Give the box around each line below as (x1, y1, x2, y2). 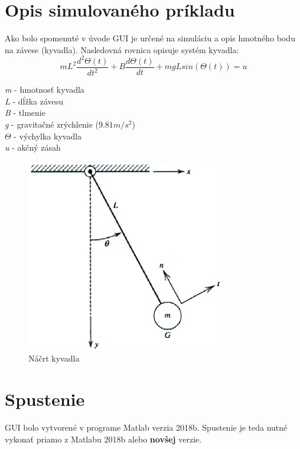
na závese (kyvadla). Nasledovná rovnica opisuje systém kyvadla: (5, 43, 239, 56)
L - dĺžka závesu (5, 95, 64, 107)
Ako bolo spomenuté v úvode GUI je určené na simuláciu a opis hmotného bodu (5, 32, 295, 44)
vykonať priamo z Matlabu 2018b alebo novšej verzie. (5, 432, 202, 445)
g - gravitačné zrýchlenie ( (5, 118, 99, 130)
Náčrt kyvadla (28, 352, 80, 365)
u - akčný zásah (5, 141, 61, 154)
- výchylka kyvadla (14, 129, 82, 142)
